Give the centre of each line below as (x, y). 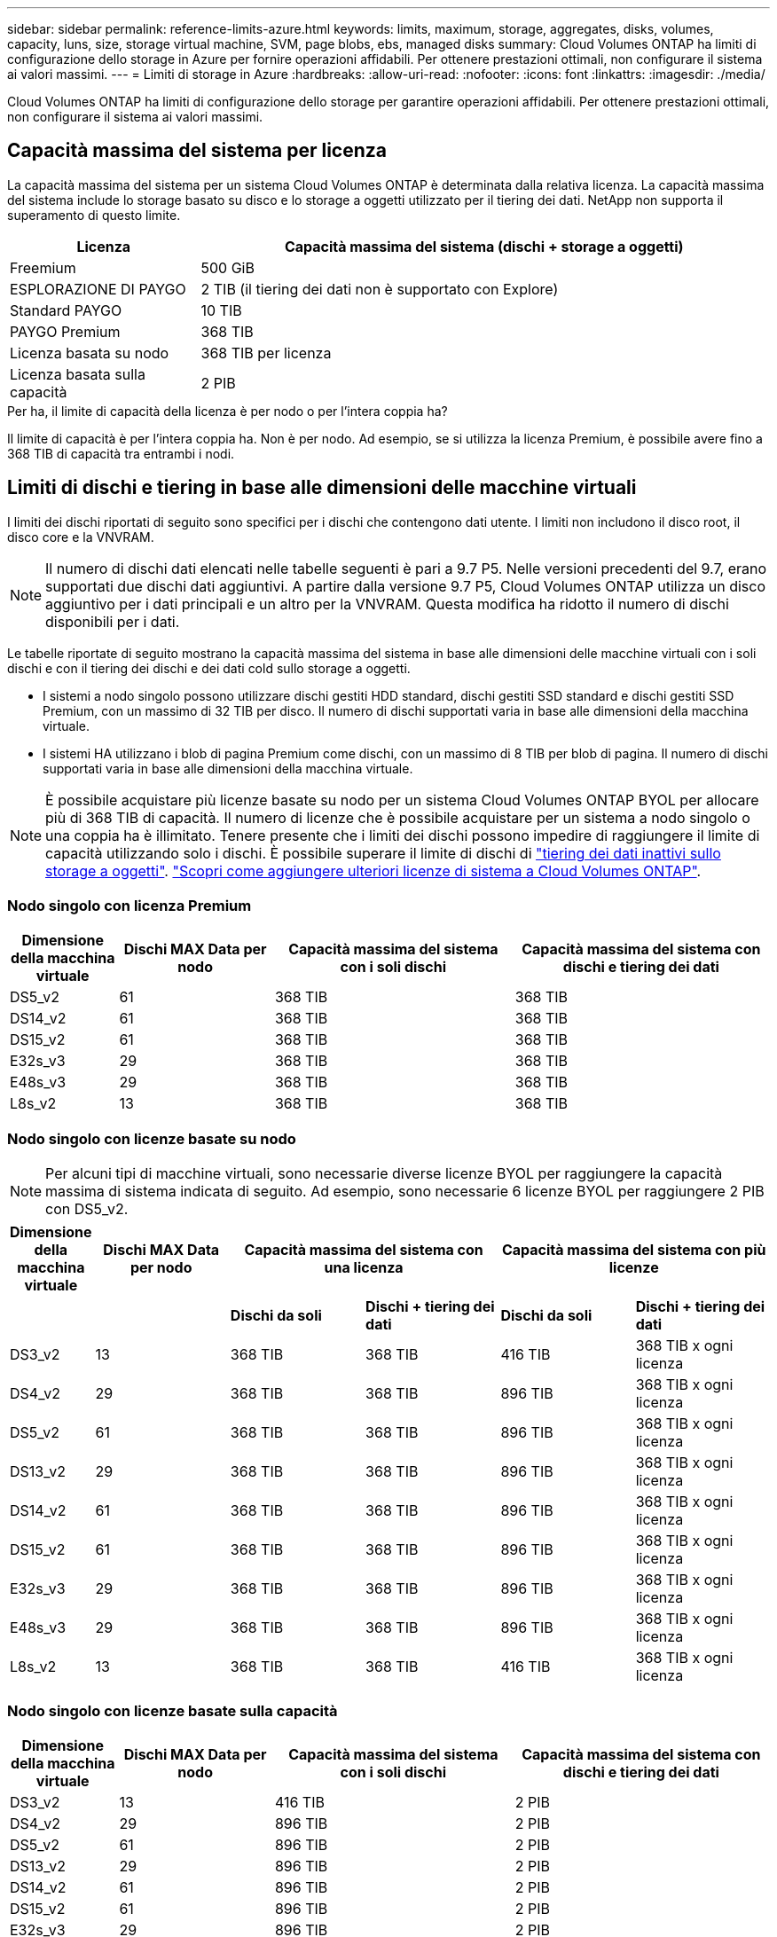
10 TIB (221, 310)
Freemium (43, 267)
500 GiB (228, 267)
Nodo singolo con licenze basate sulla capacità (173, 1710)
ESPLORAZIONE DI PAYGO (98, 289)
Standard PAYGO (66, 310)
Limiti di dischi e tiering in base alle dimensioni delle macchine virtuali (322, 488)
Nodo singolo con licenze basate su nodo (152, 1138)
